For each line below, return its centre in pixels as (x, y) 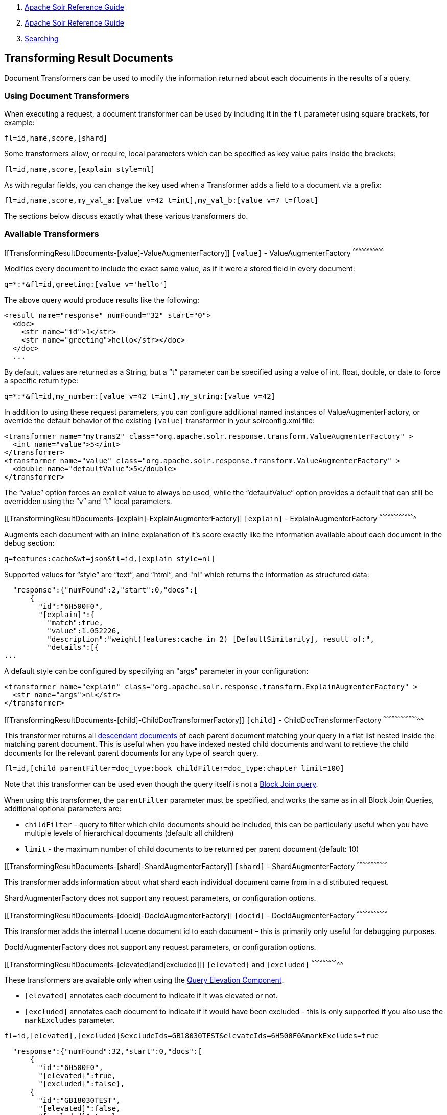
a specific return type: (41, 381)
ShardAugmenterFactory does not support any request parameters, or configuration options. (160, 898)
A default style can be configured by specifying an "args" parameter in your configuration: (156, 671)
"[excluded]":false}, (82, 1084)
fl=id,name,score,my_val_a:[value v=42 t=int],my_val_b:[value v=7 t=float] (161, 200)
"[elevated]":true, (77, 1076)
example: (19, 122)
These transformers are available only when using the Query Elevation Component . (144, 980)
